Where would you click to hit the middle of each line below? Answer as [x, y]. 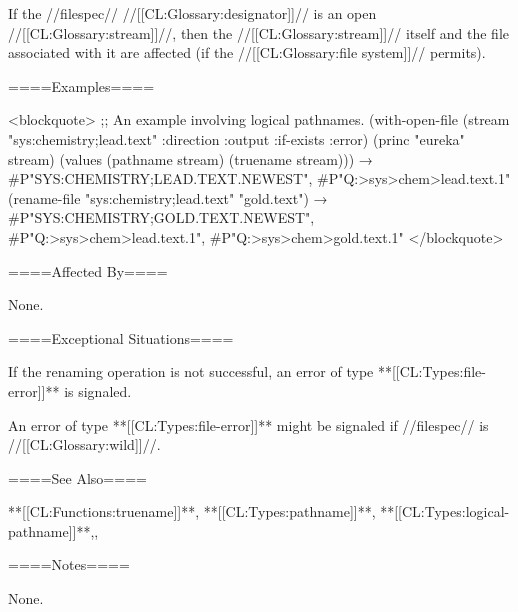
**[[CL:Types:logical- [445, 511]
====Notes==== [69, 564]
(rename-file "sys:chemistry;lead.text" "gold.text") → [168, 197]
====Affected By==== [88, 270]
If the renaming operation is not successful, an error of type [191, 371]
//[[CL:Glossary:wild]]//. [84, 444]
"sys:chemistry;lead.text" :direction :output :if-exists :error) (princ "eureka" [236, 138]
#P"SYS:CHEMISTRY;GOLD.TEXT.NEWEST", [161, 217]
